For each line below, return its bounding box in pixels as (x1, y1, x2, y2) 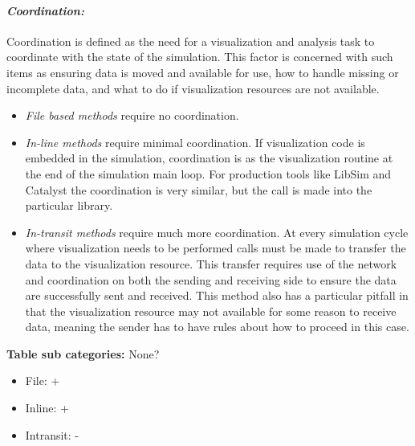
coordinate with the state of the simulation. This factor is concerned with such (6, 48, 393, 65)
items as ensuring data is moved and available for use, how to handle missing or (6, 63, 399, 80)
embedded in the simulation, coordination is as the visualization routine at (25, 149, 393, 166)
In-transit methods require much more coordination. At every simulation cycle (25, 223, 409, 240)
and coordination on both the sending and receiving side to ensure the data (25, 271, 397, 288)
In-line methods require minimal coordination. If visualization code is (25, 133, 365, 150)
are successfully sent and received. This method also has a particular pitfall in (25, 287, 409, 304)
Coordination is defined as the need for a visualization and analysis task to (6, 32, 375, 49)
